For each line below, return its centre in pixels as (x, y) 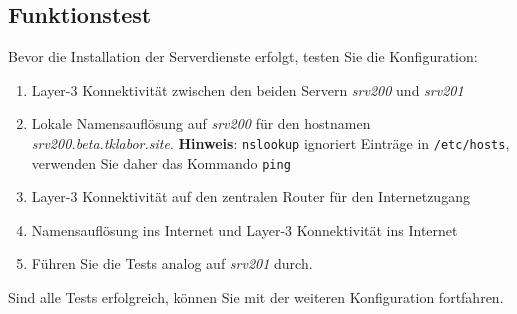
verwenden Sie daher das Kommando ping (161, 162)
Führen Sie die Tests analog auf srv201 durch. (172, 263)
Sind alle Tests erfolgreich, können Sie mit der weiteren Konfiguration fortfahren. (256, 297)
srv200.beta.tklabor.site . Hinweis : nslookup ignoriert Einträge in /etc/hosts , (270, 142)
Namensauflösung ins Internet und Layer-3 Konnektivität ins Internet (244, 229)
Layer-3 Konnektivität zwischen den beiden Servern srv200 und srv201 (247, 89)
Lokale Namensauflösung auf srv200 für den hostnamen (201, 123)
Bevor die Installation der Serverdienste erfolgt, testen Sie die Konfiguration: (243, 56)
